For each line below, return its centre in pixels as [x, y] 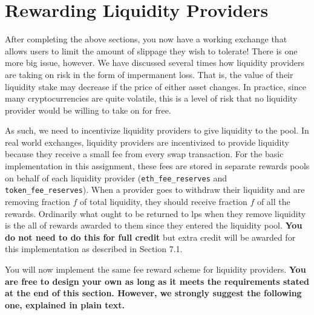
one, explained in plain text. [65, 304]
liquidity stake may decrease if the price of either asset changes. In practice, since [155, 86]
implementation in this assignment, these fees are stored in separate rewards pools [157, 166]
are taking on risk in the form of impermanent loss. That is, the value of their [149, 74]
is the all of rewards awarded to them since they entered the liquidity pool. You [154, 225]
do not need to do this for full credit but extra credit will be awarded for [150, 237]
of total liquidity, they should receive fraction [164, 201]
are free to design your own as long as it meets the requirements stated [157, 281]
